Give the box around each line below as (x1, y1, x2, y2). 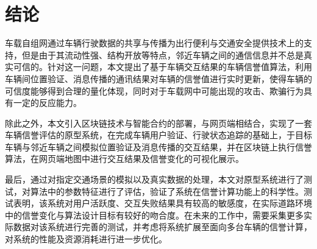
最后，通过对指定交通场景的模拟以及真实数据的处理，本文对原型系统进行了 (5, 173, 304, 186)
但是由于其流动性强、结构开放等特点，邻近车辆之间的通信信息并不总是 (21, 48, 304, 61)
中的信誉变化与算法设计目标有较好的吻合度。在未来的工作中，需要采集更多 (5, 208, 304, 221)
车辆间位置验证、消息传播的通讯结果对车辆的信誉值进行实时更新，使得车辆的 (5, 72, 312, 85)
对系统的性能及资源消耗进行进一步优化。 (5, 233, 167, 245)
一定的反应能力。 (13, 96, 82, 109)
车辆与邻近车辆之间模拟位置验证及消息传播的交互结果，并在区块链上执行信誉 (5, 140, 312, 153)
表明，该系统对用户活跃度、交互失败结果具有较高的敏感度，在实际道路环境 (13, 197, 312, 209)
